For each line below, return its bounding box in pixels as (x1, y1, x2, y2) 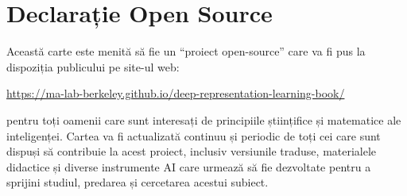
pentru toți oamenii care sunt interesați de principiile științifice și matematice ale (6, 111, 401, 128)
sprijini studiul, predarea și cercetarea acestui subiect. (6, 174, 269, 190)
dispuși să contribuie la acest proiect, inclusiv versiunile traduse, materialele (6, 143, 377, 159)
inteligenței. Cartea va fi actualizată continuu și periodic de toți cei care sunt (6, 127, 381, 144)
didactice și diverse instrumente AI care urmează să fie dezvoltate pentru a (6, 158, 371, 175)
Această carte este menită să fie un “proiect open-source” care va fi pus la (6, 43, 366, 60)
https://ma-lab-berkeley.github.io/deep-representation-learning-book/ (6, 85, 345, 102)
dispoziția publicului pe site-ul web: (6, 58, 180, 75)
